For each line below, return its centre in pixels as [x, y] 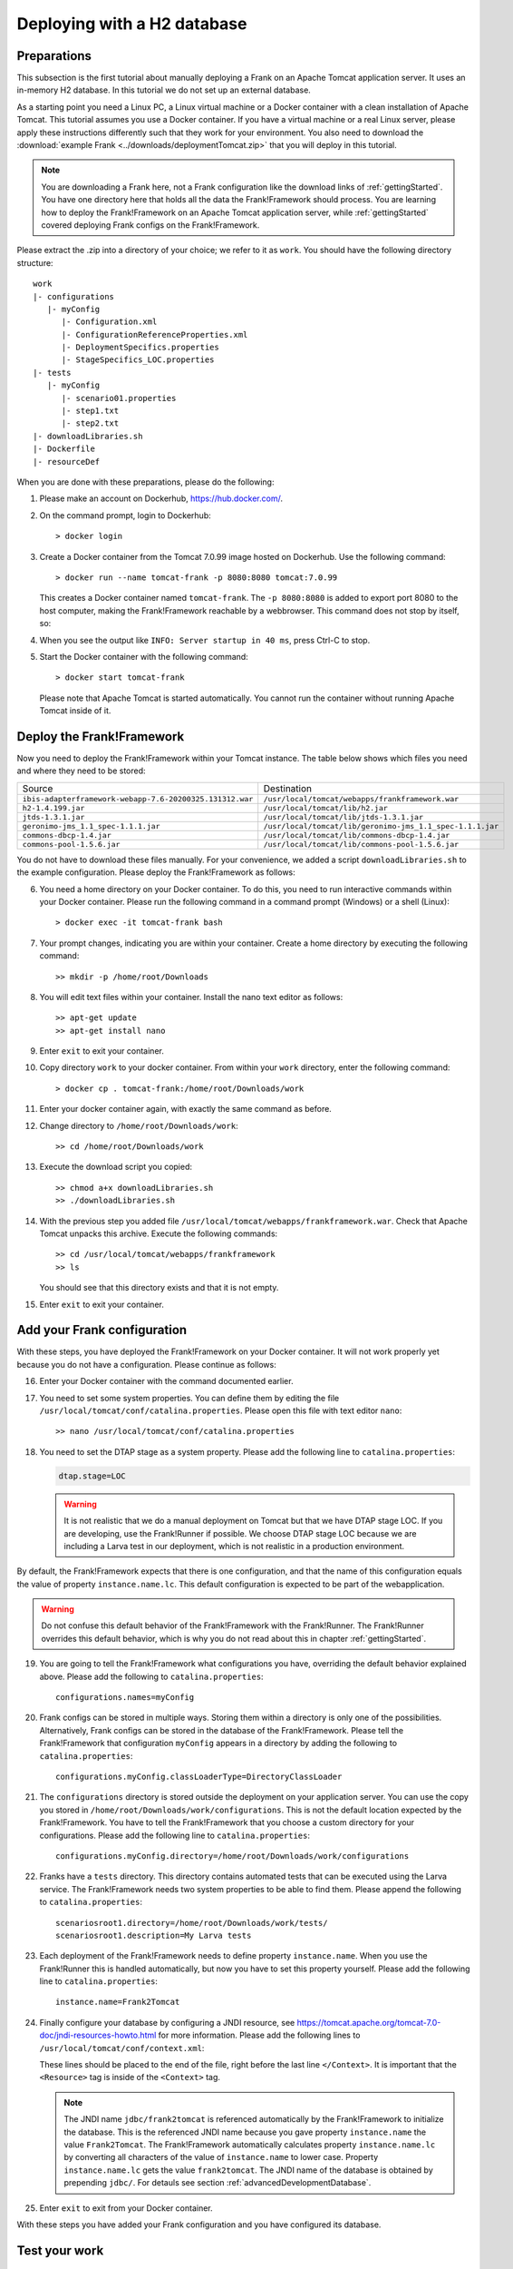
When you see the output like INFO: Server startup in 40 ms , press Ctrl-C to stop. [205, 640]
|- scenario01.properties [119, 398]
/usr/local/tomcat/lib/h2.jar [326, 808]
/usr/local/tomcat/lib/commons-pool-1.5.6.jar [361, 844]
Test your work [60, 2250]
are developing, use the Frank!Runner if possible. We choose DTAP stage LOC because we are [240, 1533]
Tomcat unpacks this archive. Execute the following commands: [159, 1233]
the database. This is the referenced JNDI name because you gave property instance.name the [245, 2132]
